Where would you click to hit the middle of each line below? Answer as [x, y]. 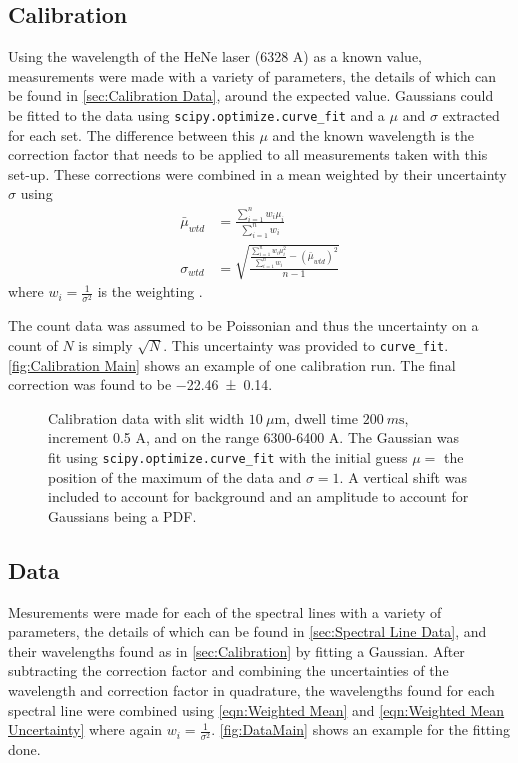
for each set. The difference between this [131, 134]
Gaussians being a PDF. [122, 515]
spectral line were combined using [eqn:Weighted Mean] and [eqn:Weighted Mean [256, 709]
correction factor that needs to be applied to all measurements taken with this [248, 154]
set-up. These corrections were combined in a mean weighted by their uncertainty [257, 173]
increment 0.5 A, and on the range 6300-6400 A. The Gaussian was [254, 437]
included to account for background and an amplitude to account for [258, 496]
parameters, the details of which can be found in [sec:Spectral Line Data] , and [247, 631]
